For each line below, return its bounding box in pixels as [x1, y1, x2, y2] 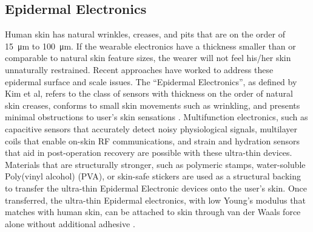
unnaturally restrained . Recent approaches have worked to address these [5, 63, 274, 76]
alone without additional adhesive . [5, 217, 135, 230]
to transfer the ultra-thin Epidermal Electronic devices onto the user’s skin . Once [5, 181, 308, 194]
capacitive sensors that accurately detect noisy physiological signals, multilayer [5, 122, 298, 135]
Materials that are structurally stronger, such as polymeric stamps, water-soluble [5, 158, 306, 170]
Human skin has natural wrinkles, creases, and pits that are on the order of [5, 28, 285, 40]
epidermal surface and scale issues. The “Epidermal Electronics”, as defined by [5, 75, 297, 88]
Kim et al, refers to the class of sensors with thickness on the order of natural [5, 87, 293, 100]
